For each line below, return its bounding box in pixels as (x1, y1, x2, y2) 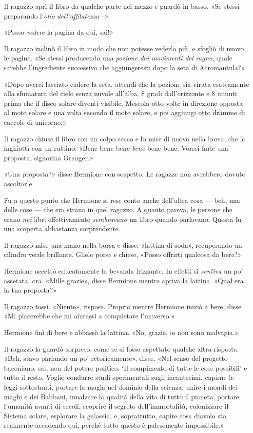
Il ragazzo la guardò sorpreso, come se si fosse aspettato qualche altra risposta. (4, 343, 239, 354)
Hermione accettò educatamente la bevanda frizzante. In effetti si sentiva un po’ (4, 266, 243, 276)
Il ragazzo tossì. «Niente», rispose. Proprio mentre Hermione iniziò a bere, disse (4, 301, 242, 311)
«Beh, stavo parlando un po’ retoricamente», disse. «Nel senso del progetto (4, 353, 228, 363)
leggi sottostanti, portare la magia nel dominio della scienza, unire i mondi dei (4, 382, 237, 392)
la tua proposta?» (4, 285, 57, 295)
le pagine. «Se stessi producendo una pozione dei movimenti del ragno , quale (4, 53, 233, 63)
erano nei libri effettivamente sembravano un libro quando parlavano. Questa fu (4, 214, 241, 224)
